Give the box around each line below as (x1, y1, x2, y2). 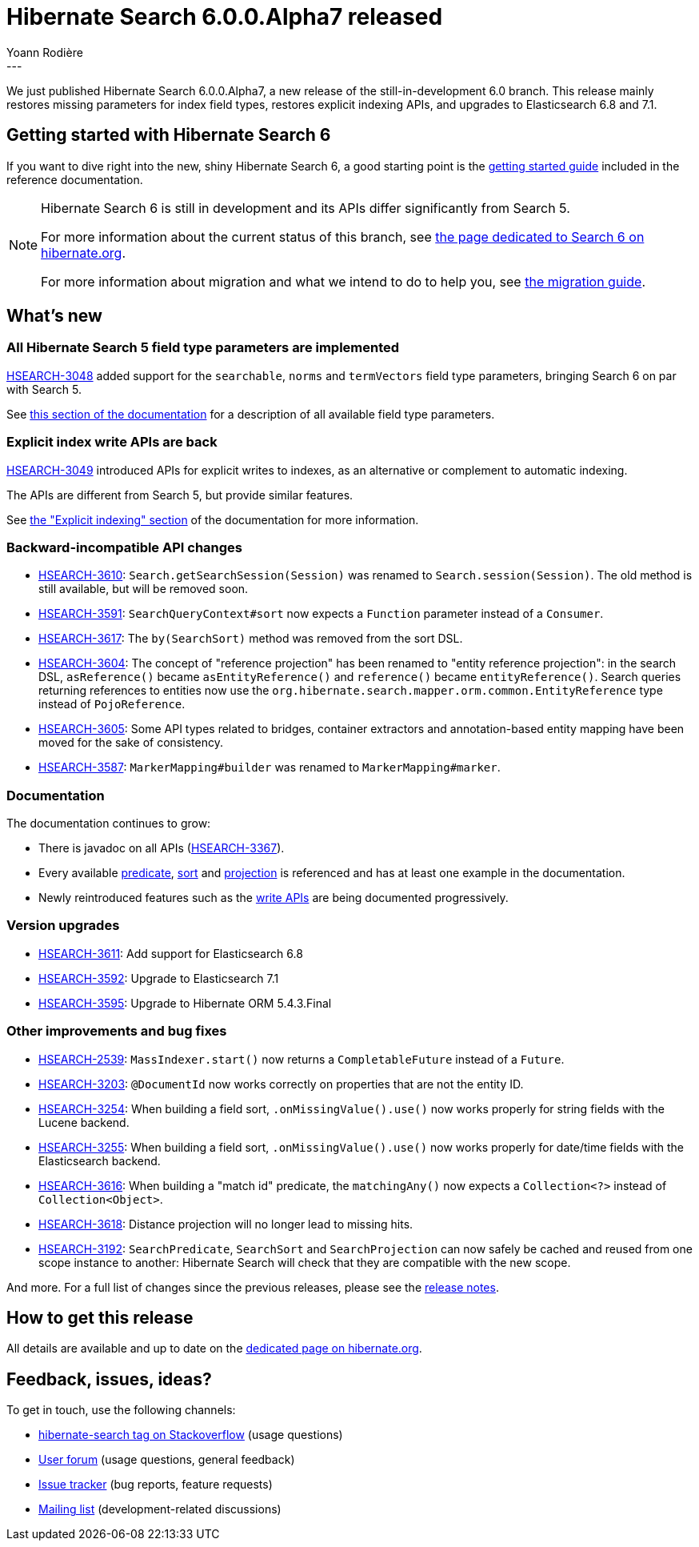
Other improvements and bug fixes (6, 1023, 227, 1040)
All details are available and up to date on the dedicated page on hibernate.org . (6, 1341, 422, 1356)
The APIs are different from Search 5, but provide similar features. (6, 487, 353, 502)
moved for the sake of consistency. (38, 735, 223, 750)
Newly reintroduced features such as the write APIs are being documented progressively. (38, 891, 509, 905)
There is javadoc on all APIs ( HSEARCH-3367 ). (38, 841, 285, 856)
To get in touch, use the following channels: (6, 1403, 236, 1417)
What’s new (6, 306, 102, 327)
